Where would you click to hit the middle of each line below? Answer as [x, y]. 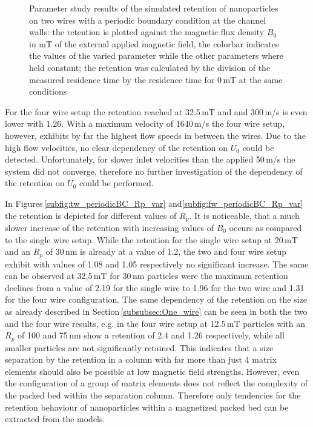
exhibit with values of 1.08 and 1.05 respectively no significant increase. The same [157, 264]
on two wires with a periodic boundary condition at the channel [148, 20]
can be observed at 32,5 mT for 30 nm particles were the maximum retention [147, 276]
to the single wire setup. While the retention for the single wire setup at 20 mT [151, 239]
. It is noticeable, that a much [244, 215]
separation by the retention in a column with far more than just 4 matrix [141, 359]
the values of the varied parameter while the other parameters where [156, 55]
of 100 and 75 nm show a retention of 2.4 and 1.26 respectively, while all [151, 335]
